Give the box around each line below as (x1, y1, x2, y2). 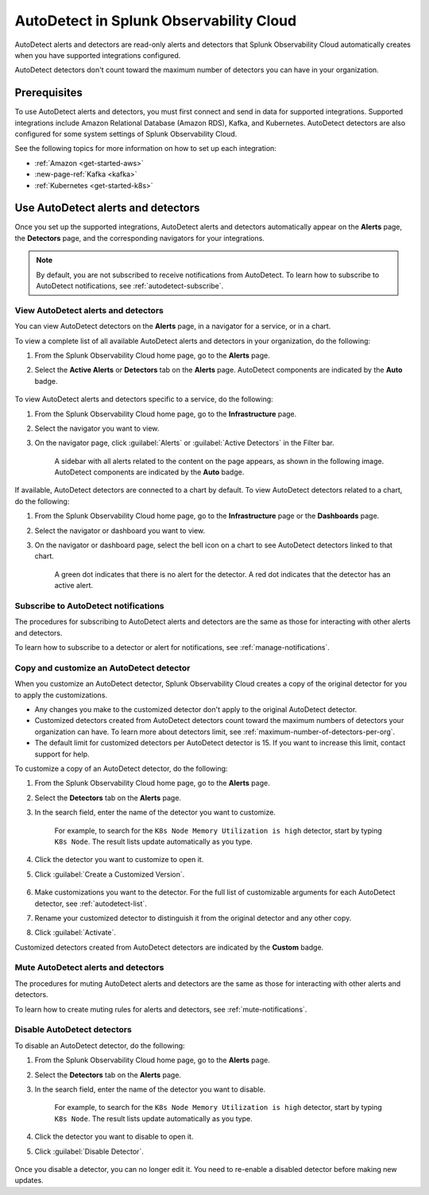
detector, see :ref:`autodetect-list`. (34, 899, 147, 908)
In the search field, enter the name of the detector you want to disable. (34, 1085, 266, 1094)
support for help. (34, 749, 91, 759)
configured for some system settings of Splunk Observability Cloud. (14, 130, 238, 139)
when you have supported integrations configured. (14, 50, 181, 60)
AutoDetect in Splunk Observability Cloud (14, 12, 297, 29)
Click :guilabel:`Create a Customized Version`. (34, 869, 185, 879)
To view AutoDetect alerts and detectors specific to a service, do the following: (14, 394, 273, 404)
